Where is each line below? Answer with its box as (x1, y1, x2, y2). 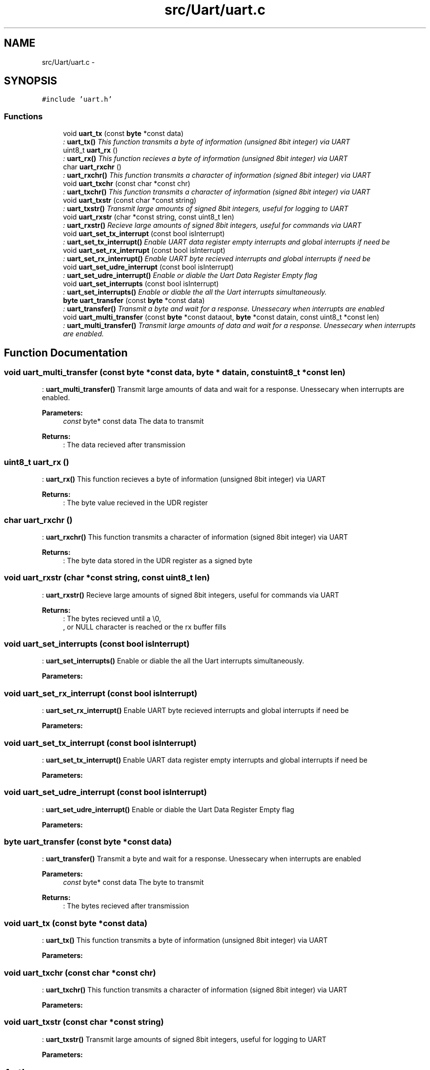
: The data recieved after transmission (63, 440, 186, 449)
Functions (4, 111, 43, 121)
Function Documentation (4, 346, 128, 359)
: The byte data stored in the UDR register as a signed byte (63, 556, 253, 565)
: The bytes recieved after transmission (63, 902, 189, 910)
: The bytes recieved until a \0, (63, 614, 161, 623)
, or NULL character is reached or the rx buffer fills (63, 622, 226, 631)
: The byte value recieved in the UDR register (63, 498, 208, 507)
